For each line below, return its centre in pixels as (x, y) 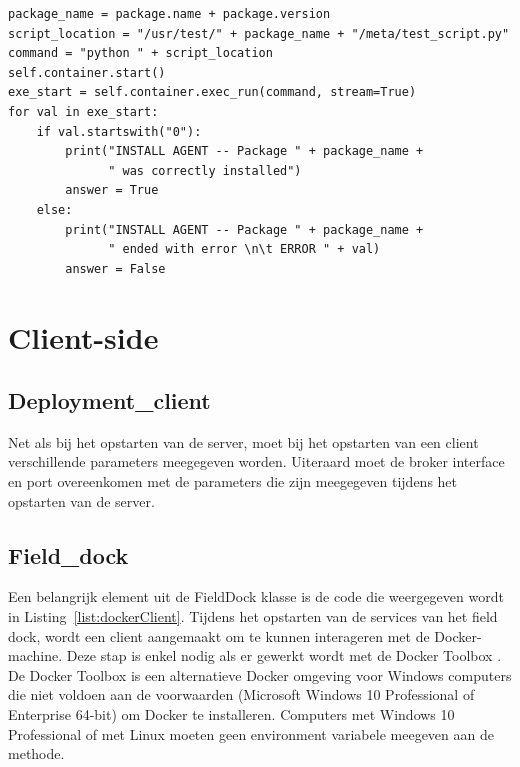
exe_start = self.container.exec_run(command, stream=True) (212, 92)
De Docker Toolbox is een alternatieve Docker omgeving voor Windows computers (260, 674)
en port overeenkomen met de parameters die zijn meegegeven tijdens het (233, 481)
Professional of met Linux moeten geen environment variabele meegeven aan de (251, 733)
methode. (36, 753)
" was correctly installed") (205, 170)
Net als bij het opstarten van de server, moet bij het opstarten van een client (243, 441)
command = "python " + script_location (140, 53)
